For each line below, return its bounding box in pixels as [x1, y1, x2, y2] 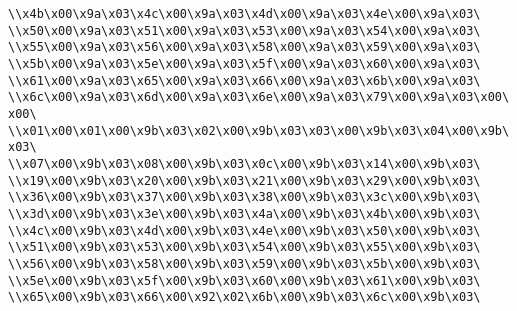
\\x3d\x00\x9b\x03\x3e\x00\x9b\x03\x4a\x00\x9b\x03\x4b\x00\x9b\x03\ [8, 206, 481, 221]
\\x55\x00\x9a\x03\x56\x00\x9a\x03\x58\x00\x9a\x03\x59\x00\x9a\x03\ [8, 40, 481, 55]
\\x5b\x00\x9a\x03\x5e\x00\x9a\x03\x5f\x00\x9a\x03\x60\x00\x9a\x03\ [8, 56, 481, 71]
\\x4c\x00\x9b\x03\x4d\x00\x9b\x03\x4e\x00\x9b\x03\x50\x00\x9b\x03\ [8, 223, 481, 238]
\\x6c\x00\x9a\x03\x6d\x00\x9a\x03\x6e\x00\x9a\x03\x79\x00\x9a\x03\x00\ [8, 90, 510, 105]
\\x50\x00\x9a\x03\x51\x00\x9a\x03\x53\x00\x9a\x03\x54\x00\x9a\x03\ [8, 23, 481, 38]
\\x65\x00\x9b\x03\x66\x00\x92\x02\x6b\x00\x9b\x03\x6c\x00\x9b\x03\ [8, 290, 481, 305]
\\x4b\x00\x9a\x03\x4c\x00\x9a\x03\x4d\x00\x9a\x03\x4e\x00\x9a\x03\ [8, 7, 481, 21]
